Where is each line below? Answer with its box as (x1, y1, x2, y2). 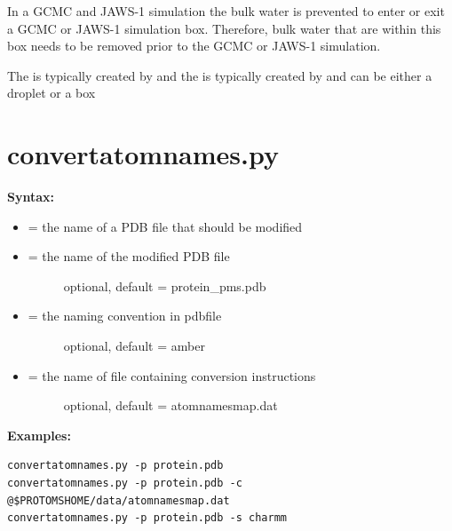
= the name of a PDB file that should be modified (28, 217, 303, 235)
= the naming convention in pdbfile (28, 306, 222, 325)
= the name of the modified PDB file (28, 247, 230, 265)
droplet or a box (7, 83, 96, 102)
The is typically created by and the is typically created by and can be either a (7, 66, 432, 84)
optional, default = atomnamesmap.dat (63, 396, 278, 415)
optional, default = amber (63, 337, 205, 355)
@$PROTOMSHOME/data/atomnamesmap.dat (7, 494, 230, 507)
